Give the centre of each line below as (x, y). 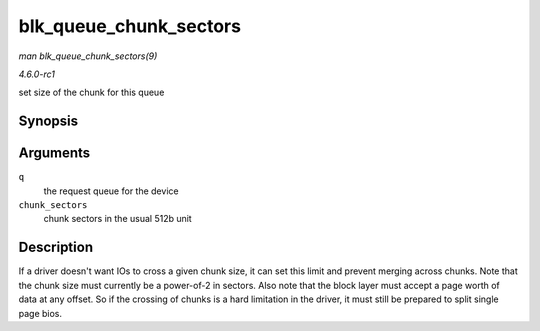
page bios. (40, 313)
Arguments (54, 153)
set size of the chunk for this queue (91, 92)
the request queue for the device (111, 191)
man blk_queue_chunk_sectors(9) (88, 56)
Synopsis (48, 121)
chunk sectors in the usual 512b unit (117, 219)
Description (56, 247)
